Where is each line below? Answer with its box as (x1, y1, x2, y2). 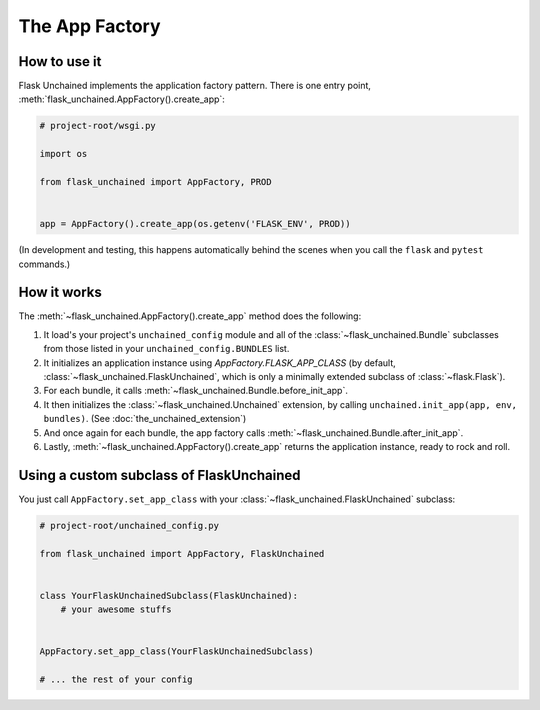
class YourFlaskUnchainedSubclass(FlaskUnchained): (39, 590, 299, 601)
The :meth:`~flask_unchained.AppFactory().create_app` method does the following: (18, 310, 362, 322)
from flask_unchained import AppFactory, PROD (39, 176, 272, 187)
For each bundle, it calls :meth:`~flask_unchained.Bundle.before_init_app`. (43, 385, 349, 397)
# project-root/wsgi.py (39, 120, 157, 132)
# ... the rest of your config (39, 674, 194, 685)
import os (39, 148, 88, 160)
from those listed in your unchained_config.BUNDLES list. (43, 343, 290, 355)
